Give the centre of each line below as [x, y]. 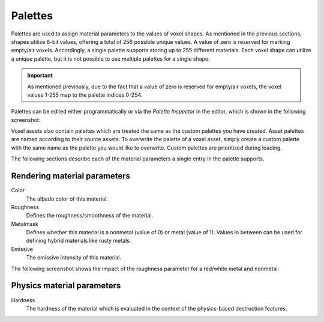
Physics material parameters [66, 286]
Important [40, 76]
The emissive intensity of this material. [73, 258]
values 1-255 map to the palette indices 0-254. [85, 95]
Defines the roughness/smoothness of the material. [90, 216]
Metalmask [25, 224]
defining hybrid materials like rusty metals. [79, 241]
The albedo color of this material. [67, 199]
